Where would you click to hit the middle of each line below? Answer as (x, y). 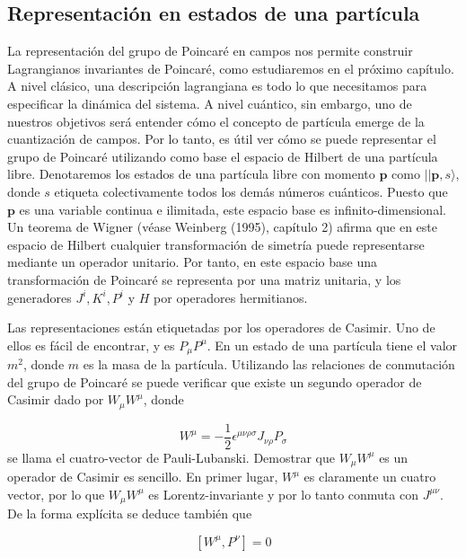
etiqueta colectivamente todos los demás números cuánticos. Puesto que (251, 191)
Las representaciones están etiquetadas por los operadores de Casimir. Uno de (221, 328)
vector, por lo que (56, 494)
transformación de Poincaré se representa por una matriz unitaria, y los (204, 279)
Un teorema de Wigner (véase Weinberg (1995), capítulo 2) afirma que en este (222, 227)
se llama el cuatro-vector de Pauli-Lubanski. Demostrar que (171, 457)
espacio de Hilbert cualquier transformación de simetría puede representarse (216, 244)
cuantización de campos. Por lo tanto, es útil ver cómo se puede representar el (222, 139)
